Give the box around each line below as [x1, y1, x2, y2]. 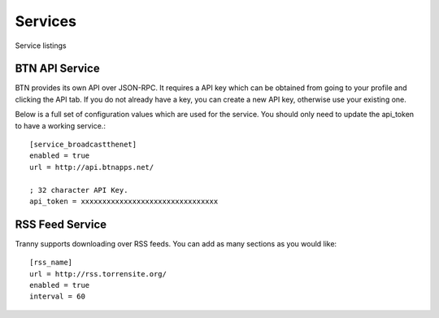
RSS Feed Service [15, 217, 107, 231]
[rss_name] [29, 258, 73, 268]
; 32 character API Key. [29, 185, 128, 194]
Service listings [15, 41, 67, 50]
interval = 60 [29, 292, 85, 301]
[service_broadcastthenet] [29, 140, 137, 150]
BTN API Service [15, 62, 101, 76]
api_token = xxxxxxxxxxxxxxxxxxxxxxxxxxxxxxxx [29, 196, 219, 206]
